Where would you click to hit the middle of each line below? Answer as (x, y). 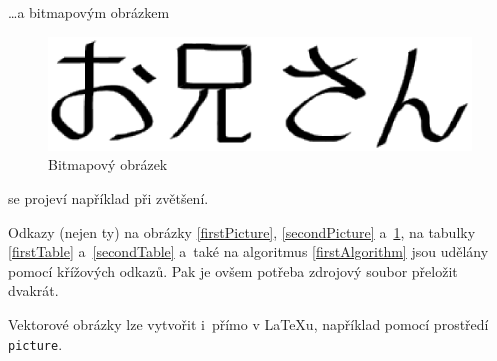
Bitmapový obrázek (108, 164)
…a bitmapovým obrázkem (89, 12)
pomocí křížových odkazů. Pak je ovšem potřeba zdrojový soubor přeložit (233, 270)
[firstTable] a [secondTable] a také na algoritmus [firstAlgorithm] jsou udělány (248, 251)
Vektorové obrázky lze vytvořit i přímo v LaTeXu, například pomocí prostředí (248, 323)
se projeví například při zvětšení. (108, 197)
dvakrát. (33, 290)
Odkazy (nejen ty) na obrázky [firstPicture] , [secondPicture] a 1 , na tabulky (242, 231)
